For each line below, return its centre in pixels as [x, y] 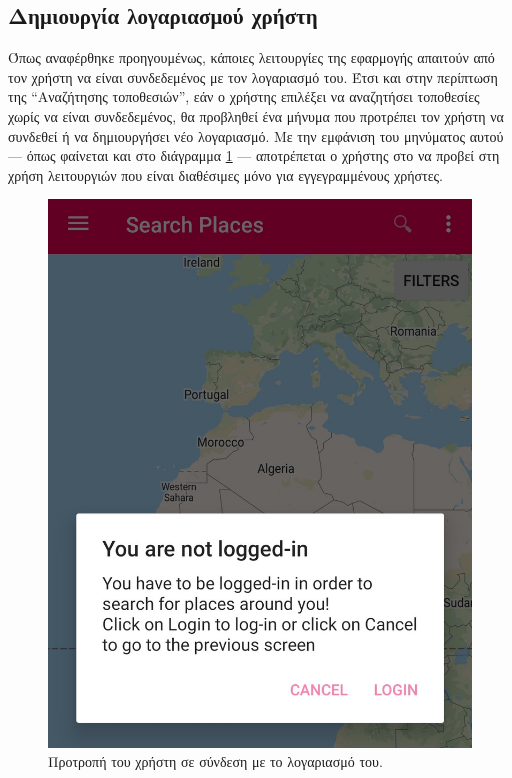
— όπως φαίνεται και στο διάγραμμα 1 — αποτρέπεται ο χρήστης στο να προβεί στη [254, 155]
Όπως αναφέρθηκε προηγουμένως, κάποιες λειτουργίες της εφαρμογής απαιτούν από [251, 57]
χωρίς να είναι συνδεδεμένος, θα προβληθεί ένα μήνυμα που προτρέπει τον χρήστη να [256, 115]
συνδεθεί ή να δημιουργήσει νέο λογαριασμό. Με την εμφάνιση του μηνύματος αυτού [256, 135]
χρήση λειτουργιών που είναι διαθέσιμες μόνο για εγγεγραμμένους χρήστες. [225, 174]
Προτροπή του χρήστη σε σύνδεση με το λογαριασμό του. [215, 761]
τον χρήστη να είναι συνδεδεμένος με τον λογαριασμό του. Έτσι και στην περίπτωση [253, 76]
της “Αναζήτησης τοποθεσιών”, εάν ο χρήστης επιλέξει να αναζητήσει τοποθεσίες [244, 96]
